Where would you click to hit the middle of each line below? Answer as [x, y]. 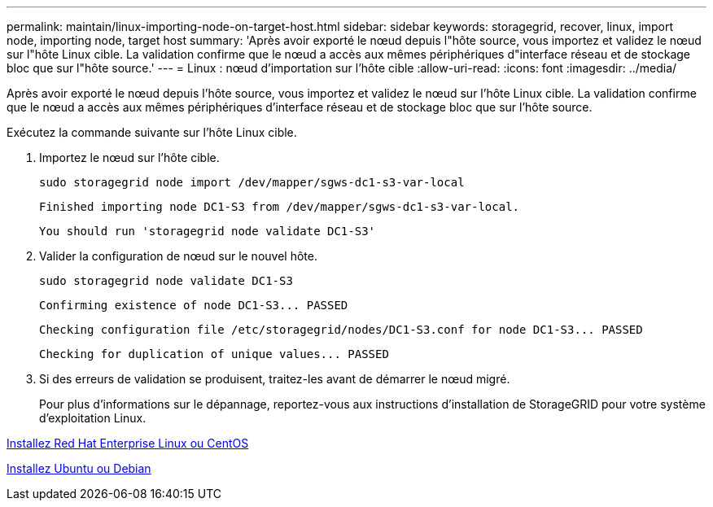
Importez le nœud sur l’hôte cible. [129, 157]
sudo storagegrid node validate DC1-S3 [166, 281]
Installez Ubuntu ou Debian [79, 468]
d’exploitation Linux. [93, 418]
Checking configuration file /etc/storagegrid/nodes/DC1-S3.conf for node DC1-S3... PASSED [341, 330]
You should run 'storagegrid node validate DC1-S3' [208, 231]
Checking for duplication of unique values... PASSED [214, 354]
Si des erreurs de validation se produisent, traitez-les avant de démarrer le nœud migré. [275, 379]
